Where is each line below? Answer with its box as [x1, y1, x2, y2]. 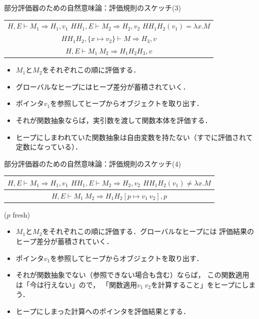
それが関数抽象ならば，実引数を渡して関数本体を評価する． [15, 114, 212, 125]
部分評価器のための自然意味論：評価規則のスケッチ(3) [4, 2, 181, 12]
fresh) [12, 209, 30, 219]
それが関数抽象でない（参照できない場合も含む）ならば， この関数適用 [15, 269, 249, 280]
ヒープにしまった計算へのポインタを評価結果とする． [15, 305, 190, 316]
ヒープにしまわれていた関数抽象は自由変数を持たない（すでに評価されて [15, 131, 253, 142]
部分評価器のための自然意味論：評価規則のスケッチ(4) [4, 158, 181, 168]
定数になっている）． [15, 141, 82, 152]
